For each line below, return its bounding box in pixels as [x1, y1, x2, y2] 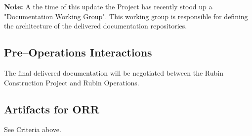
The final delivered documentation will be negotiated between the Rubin [4, 67, 223, 78]
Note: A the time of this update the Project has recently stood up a [4, 1, 212, 11]
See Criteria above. [4, 124, 61, 135]
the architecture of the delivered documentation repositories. [4, 21, 187, 31]
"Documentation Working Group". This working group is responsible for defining [4, 11, 248, 21]
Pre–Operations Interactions [4, 45, 152, 60]
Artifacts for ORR [4, 101, 99, 116]
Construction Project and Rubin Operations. [4, 77, 139, 87]
